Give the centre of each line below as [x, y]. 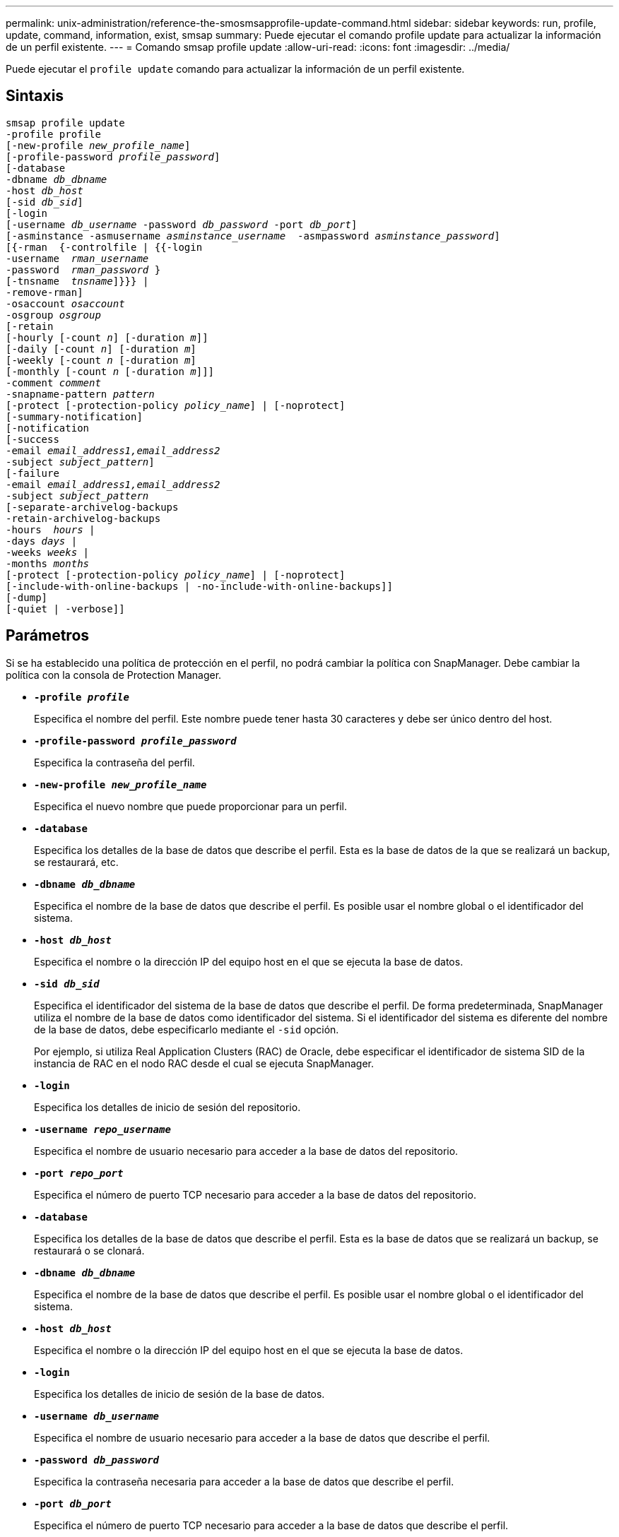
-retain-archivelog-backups [83, 518]
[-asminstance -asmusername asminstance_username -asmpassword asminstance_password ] [253, 236]
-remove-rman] [45, 292]
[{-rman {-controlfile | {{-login [104, 247]
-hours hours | [51, 529]
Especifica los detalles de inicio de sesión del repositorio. [167, 1107]
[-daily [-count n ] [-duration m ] [101, 349]
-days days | [42, 541]
